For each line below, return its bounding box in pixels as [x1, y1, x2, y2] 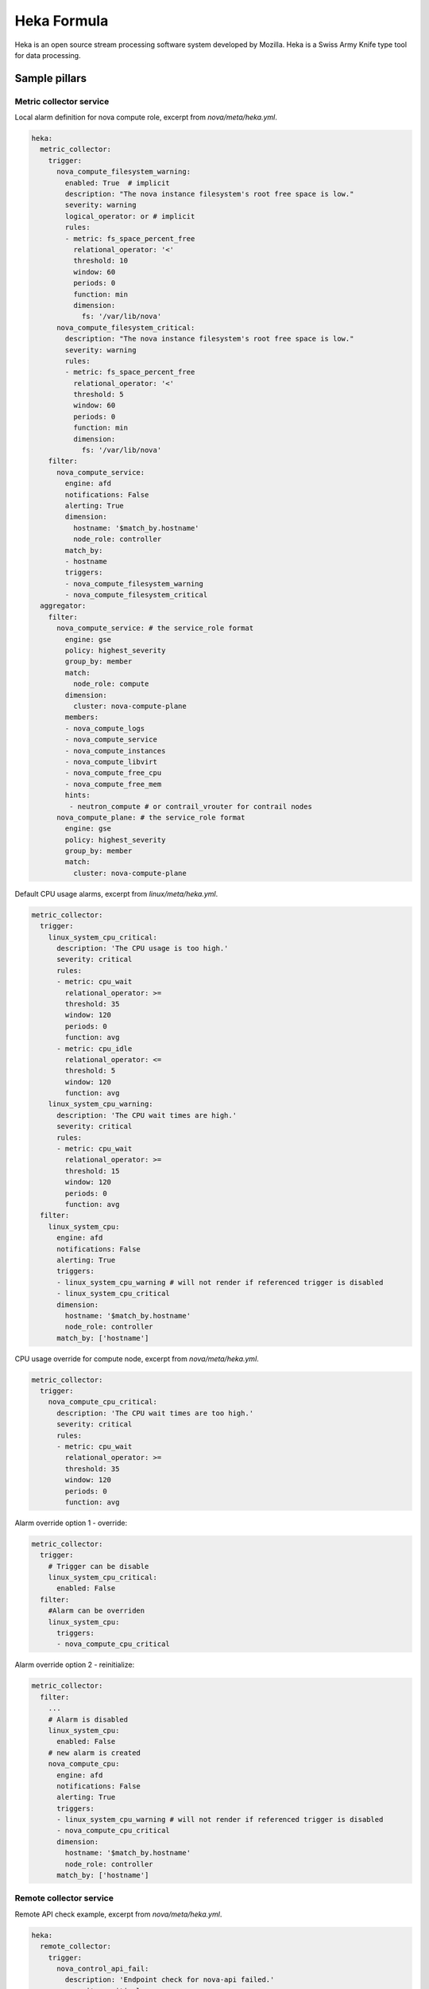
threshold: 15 [64, 1166, 120, 1175]
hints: [64, 791, 91, 800]
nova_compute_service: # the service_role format [56, 624, 254, 633]
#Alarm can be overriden [48, 1606, 145, 1615]
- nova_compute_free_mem [64, 780, 162, 788]
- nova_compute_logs [64, 724, 145, 733]
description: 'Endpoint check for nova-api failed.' [64, 1975, 275, 1984]
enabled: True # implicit [64, 178, 170, 187]
